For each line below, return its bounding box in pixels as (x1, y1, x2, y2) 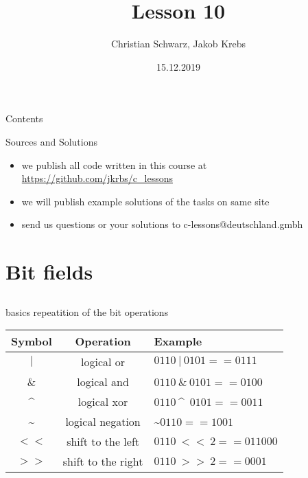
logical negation (65, 413, 141, 430)
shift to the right (62, 453, 143, 470)
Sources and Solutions (5, 134, 97, 148)
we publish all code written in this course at (21, 157, 207, 172)
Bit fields (5, 258, 93, 286)
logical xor (78, 394, 128, 410)
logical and (77, 374, 129, 390)
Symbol (11, 333, 52, 350)
